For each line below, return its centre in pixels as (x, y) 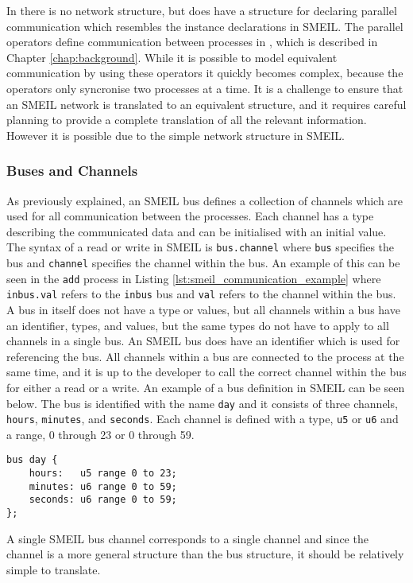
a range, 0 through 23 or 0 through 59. (100, 434)
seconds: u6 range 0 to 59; (103, 500)
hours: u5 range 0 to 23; (103, 474)
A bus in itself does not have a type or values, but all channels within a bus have (203, 309)
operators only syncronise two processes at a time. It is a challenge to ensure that (205, 88)
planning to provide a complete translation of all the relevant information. (187, 120)
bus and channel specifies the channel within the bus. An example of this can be (203, 262)
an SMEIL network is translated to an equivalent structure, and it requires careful (206, 104)
